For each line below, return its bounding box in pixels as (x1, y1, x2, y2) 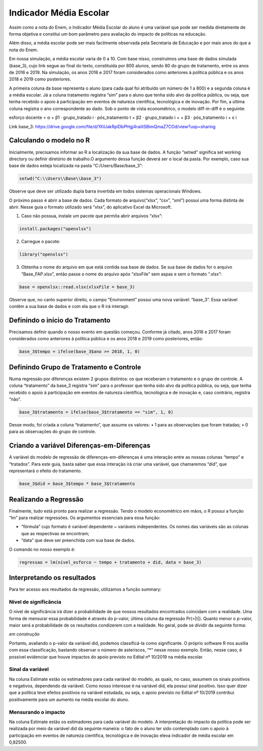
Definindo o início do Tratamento (9, 316, 111, 324)
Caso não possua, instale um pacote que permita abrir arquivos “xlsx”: (21, 213, 163, 219)
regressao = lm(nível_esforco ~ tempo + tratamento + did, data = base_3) (19, 559, 202, 565)
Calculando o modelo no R (9, 136, 90, 145)
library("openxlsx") (19, 251, 68, 257)
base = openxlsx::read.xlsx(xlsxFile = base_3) (19, 284, 135, 289)
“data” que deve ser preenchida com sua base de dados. (21, 538, 136, 543)
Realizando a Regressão (9, 495, 84, 503)
